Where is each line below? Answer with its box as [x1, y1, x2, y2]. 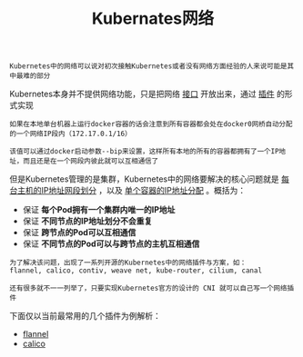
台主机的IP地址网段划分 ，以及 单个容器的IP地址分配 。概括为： [9, 185, 247, 196]
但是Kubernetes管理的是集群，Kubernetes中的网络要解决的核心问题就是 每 [9, 174, 289, 184]
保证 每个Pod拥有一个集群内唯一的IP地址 [22, 204, 176, 215]
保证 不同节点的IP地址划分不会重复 [22, 215, 153, 227]
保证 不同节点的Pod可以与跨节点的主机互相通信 [22, 238, 200, 250]
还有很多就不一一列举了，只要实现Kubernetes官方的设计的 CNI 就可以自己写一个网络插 [9, 283, 294, 293]
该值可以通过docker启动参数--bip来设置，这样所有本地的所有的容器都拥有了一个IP [9, 147, 279, 156]
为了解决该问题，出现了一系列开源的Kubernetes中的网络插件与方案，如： [9, 258, 247, 268]
